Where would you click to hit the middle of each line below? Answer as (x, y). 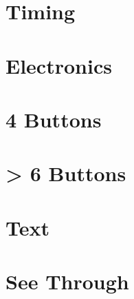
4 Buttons (54, 119)
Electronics (59, 65)
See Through (67, 281)
